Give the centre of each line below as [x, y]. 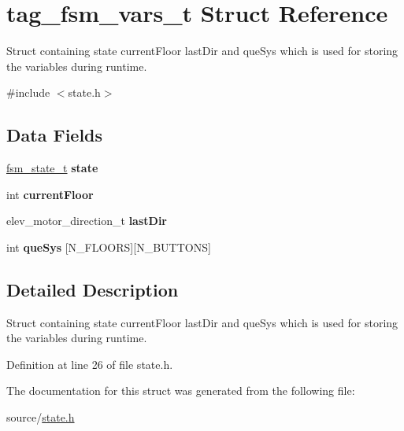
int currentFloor [50, 194]
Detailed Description [93, 289]
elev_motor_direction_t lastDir [87, 221]
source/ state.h [41, 417]
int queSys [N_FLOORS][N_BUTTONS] [109, 247]
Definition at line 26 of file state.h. [90, 364]
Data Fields [55, 135]
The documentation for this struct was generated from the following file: [181, 390]
